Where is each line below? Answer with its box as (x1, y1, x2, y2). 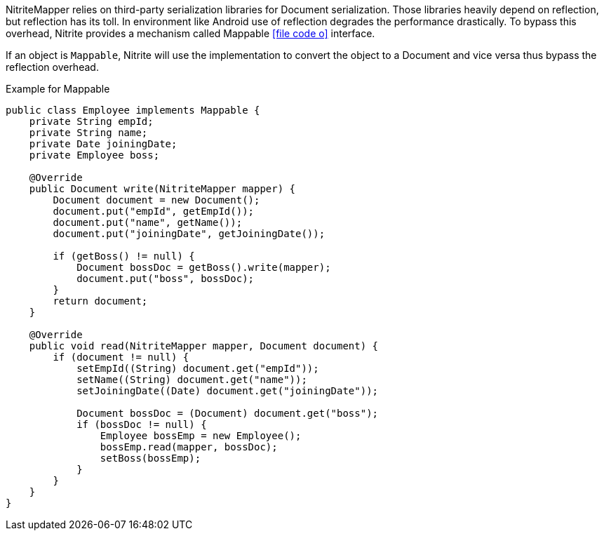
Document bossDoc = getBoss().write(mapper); (76, 262, 331, 273)
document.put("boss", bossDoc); (76, 273, 255, 284)
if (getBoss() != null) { (53, 250, 195, 262)
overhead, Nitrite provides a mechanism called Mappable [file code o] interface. (6, 27, 375, 39)
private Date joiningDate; (29, 138, 177, 149)
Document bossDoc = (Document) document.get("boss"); (76, 408, 379, 419)
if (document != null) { (53, 351, 189, 363)
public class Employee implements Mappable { (6, 105, 260, 116)
